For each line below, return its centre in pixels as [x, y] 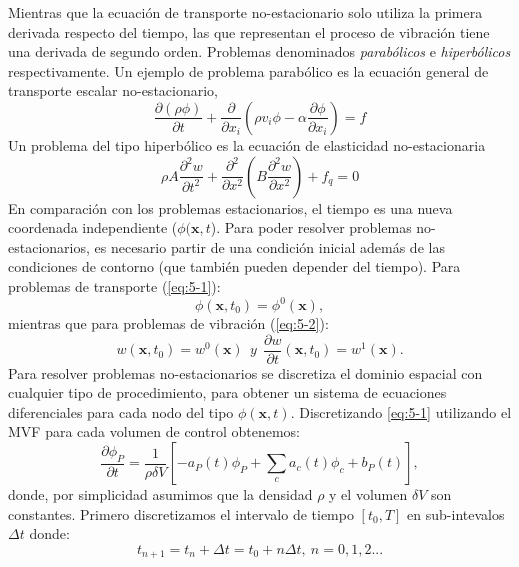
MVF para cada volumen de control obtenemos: [154, 431]
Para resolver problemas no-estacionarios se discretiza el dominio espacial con [245, 372]
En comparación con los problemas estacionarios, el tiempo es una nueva [230, 207]
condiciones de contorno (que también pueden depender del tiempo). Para [234, 266]
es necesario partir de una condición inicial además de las [269, 246]
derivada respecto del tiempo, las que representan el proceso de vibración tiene [249, 31]
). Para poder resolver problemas [311, 227]
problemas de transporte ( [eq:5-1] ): [114, 285]
